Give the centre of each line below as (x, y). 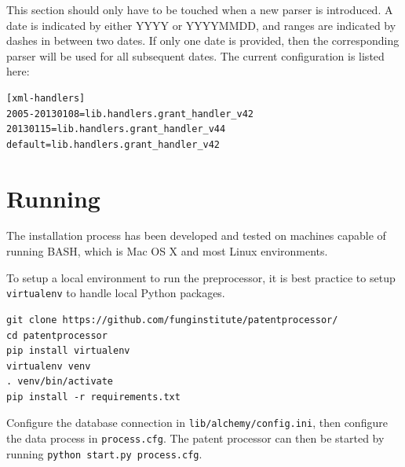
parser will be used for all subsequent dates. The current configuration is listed (195, 55)
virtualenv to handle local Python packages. (116, 293)
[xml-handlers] (46, 98)
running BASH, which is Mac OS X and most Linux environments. (167, 251)
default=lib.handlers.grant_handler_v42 (113, 144)
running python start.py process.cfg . (104, 453)
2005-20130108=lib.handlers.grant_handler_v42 (130, 114)
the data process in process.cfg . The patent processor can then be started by (195, 438)
